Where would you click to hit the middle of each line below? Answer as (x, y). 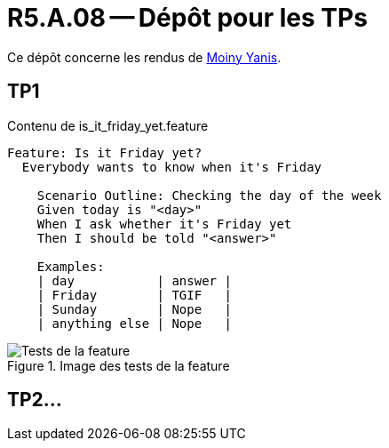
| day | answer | (134, 280)
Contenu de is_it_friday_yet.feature (108, 125)
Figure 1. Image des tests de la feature (119, 365)
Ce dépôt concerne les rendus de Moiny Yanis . (144, 57)
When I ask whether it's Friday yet (164, 224)
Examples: (71, 266)
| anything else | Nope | (134, 323)
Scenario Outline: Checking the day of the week (209, 195)
